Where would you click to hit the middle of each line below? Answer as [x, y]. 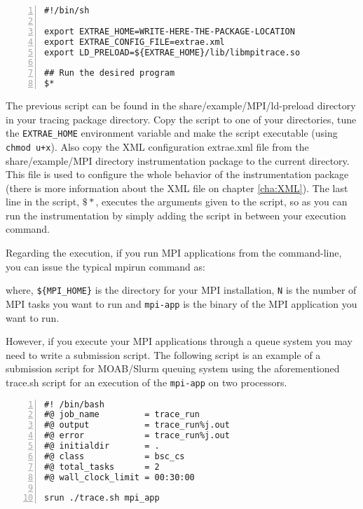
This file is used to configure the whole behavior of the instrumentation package [177, 174]
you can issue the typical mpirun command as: [105, 266]
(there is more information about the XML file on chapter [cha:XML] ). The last [177, 188]
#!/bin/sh [67, 11]
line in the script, [43, 202]
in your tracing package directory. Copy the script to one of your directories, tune [181, 119]
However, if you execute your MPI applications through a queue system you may [179, 341]
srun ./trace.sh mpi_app [102, 498]
